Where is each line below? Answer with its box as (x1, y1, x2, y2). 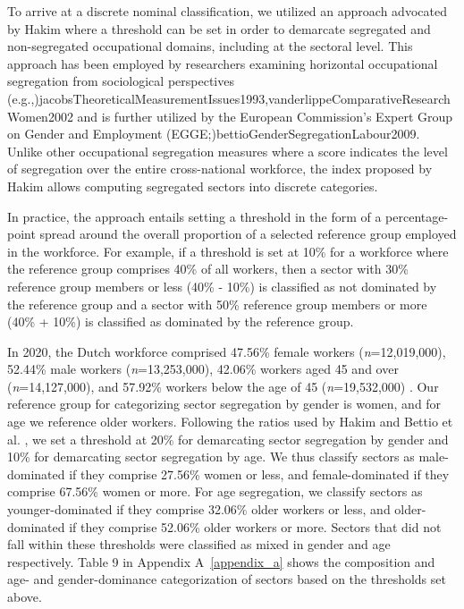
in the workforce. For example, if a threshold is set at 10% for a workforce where (7, 241, 449, 260)
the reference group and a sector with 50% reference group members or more (7, 294, 427, 313)
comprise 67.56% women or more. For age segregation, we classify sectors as (7, 482, 423, 501)
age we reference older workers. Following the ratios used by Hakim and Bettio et (7, 412, 453, 431)
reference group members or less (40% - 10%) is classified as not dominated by (7, 276, 437, 295)
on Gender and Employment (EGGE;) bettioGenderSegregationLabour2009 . (7, 124, 420, 143)
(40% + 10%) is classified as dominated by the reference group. (7, 312, 354, 331)
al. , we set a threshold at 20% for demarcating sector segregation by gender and (7, 429, 449, 448)
